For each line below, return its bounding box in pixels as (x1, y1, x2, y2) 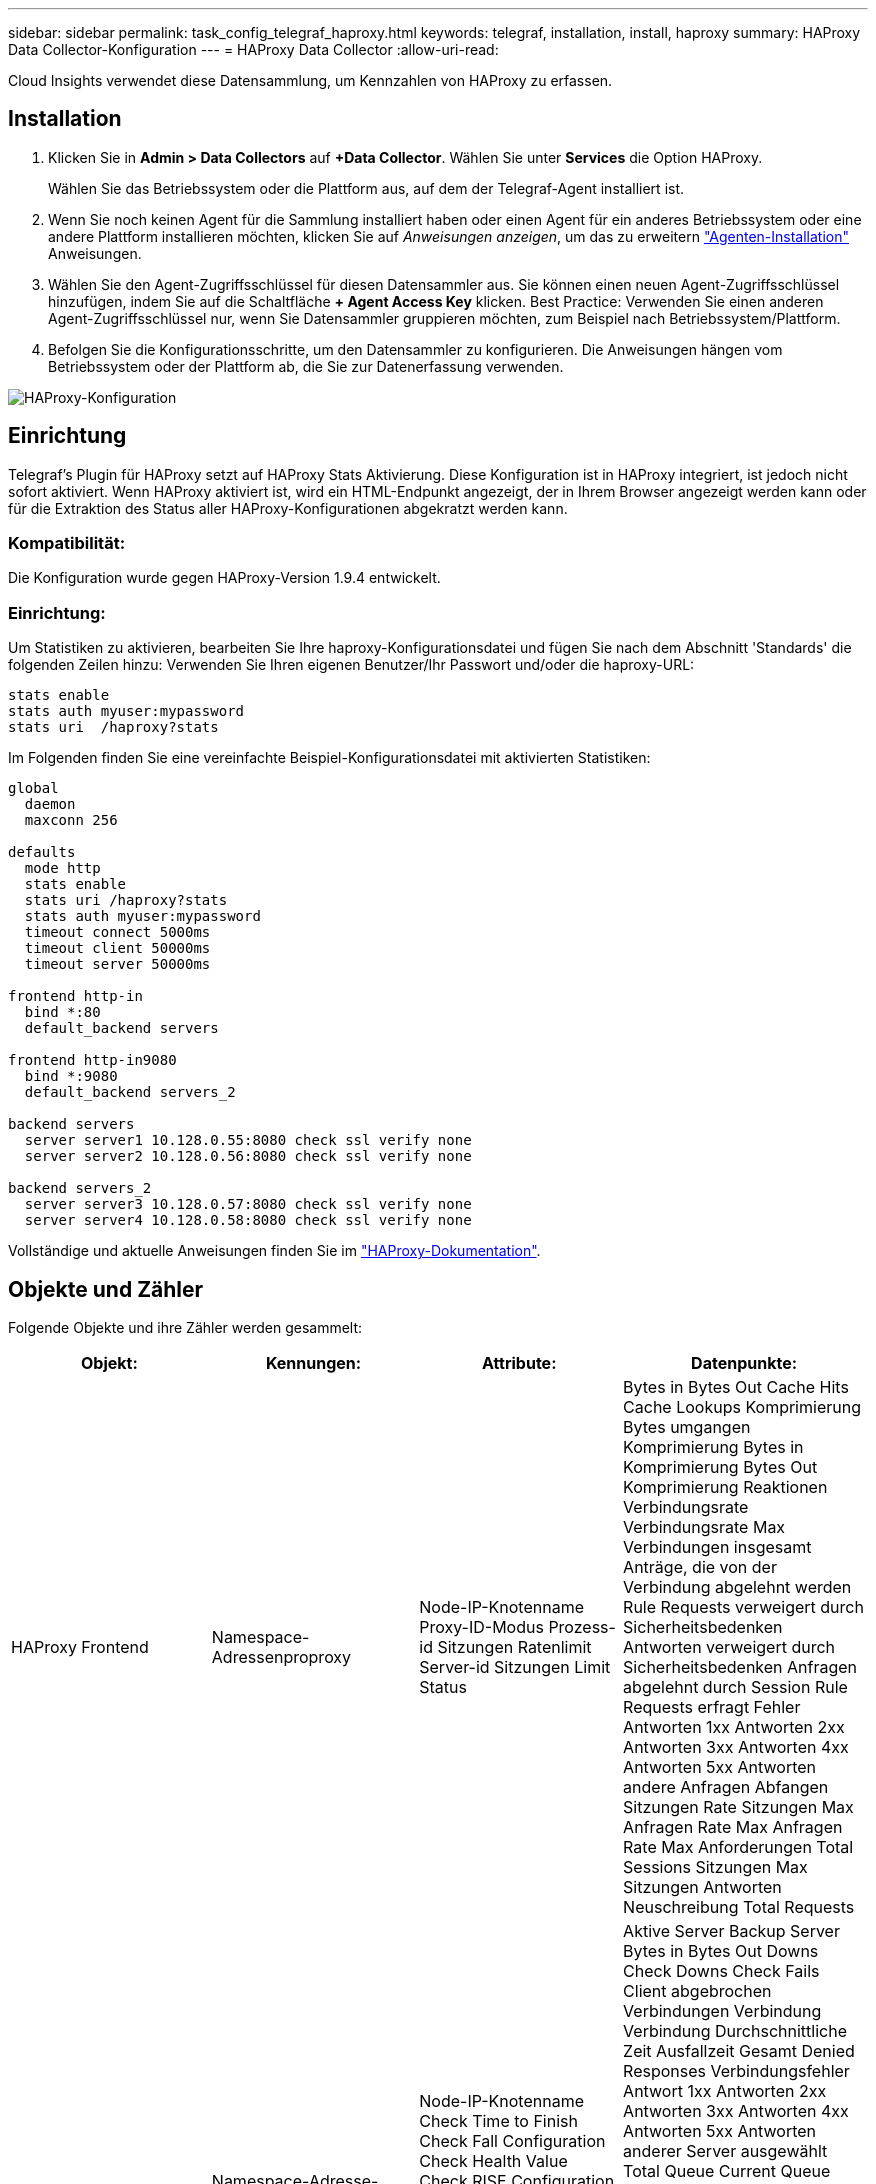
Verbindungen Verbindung (623, 2001, 822, 2022)
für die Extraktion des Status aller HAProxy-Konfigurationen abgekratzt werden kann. (8, 499, 568, 517)
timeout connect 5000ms (24, 924, 211, 941)
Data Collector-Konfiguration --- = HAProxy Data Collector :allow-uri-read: (8, 41, 499, 58)
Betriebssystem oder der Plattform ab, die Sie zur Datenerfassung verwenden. (48, 357, 564, 375)
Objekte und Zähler (8, 1276, 204, 1302)
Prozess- (548, 1617, 616, 1638)
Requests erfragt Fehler (623, 1697, 801, 1718)
